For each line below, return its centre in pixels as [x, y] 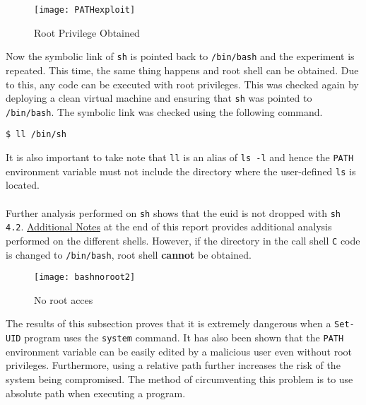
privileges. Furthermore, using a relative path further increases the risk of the [173, 365]
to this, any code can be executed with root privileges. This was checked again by [182, 84]
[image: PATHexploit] [85, 10]
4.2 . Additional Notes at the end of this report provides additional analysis [169, 227]
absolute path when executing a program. [96, 393]
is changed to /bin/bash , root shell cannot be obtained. [129, 254]
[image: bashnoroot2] [85, 277]
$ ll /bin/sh [36, 135]
